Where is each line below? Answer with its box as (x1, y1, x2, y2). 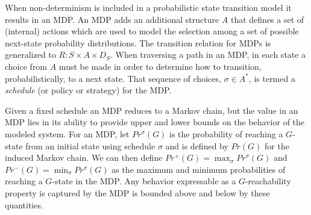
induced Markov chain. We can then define (5, 151, 163, 164)
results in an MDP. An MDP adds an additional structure (5, 13, 219, 25)
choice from (5, 60, 48, 72)
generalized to (5, 48, 56, 61)
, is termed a (248, 72, 295, 84)
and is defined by (165, 139, 228, 152)
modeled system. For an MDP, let (5, 127, 130, 140)
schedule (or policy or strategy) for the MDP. (5, 84, 172, 96)
